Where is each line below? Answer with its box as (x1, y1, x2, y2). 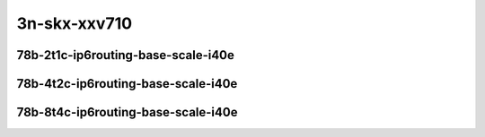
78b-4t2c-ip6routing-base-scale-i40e (16, 76, 238, 91)
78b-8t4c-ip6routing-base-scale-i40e (16, 105, 238, 120)
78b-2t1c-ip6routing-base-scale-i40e (16, 47, 235, 63)
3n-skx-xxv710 (16, 13, 133, 33)
